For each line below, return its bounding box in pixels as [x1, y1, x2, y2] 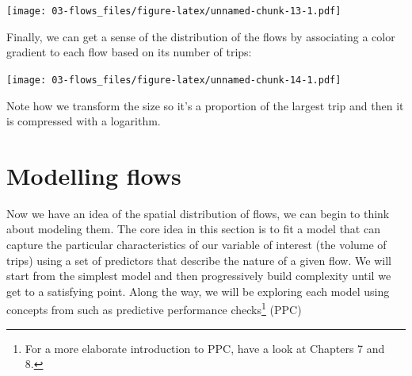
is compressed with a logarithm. [6, 113, 161, 129]
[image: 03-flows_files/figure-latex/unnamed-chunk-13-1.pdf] [6, 6, 341, 17]
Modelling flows [6, 159, 181, 191]
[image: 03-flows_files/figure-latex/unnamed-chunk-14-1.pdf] [6, 74, 341, 86]
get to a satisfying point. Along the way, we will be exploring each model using [6, 282, 390, 299]
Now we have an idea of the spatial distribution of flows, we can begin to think [6, 205, 390, 221]
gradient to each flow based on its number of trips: [6, 44, 252, 60]
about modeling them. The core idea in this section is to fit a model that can [6, 221, 380, 237]
